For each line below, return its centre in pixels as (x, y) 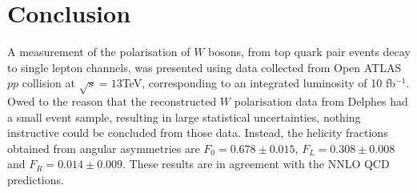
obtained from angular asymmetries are (104, 148)
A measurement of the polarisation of (99, 52)
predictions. (36, 180)
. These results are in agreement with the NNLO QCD (256, 164)
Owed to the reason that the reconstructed (112, 101)
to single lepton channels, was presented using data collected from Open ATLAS (204, 67)
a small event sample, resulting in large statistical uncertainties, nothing (184, 117)
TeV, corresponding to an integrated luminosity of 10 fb (259, 83)
